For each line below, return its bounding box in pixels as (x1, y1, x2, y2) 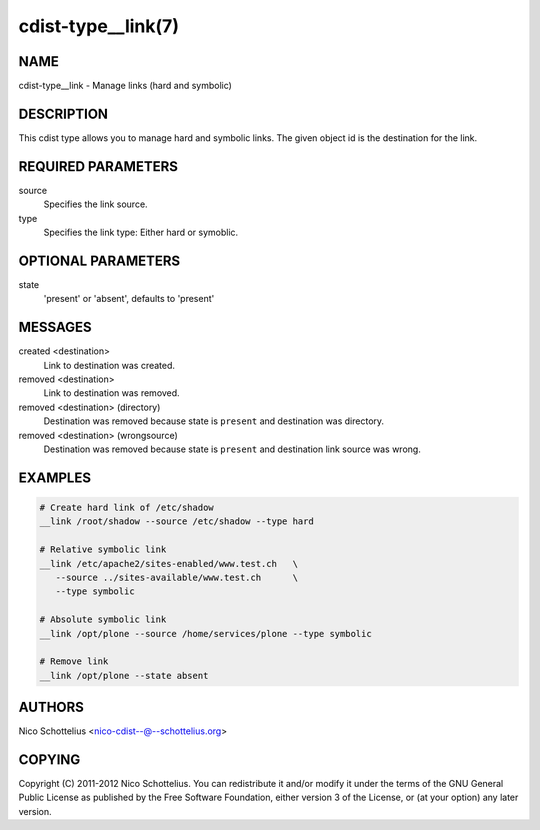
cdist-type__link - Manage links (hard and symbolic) (18, 80, 232, 92)
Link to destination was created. (43, 359, 175, 371)
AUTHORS (18, 699, 85, 716)
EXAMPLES (18, 469, 92, 486)
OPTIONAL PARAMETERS (18, 252, 181, 269)
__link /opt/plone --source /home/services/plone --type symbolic (39, 628, 372, 639)
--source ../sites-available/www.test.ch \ (55, 571, 299, 583)
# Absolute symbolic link (39, 614, 167, 625)
